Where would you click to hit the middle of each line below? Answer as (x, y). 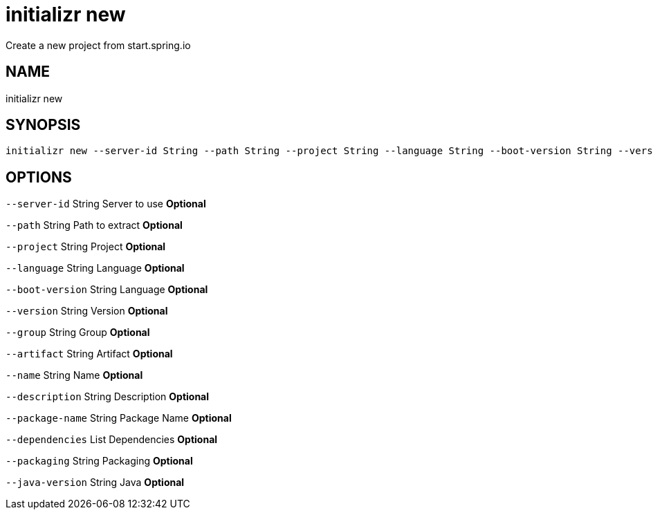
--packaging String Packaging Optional (99, 461)
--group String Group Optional (78, 333)
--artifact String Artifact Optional (89, 354)
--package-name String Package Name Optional (119, 418)
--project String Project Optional (86, 247)
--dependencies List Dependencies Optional (112, 440)
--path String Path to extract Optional (94, 225)
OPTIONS (39, 177)
